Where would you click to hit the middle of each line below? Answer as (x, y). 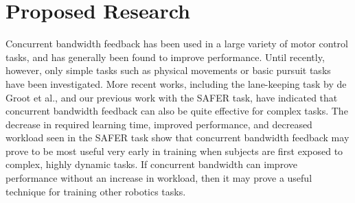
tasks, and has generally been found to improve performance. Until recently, (165, 57)
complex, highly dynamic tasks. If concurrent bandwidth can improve (151, 164)
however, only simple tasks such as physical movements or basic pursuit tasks (168, 70)
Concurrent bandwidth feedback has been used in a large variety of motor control (177, 44)
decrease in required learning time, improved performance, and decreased (159, 124)
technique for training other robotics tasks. (96, 191)
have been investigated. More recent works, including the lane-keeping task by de (176, 83)
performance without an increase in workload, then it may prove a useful (159, 178)
